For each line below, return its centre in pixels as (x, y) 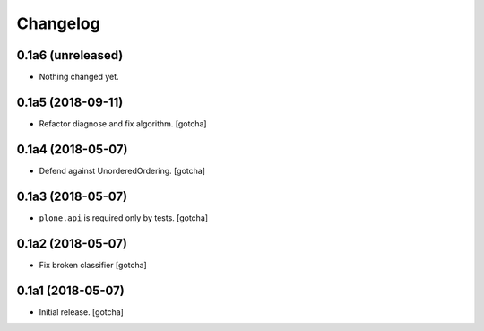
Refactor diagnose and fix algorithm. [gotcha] (123, 123)
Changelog (58, 23)
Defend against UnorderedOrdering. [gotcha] (122, 170)
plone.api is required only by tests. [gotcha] (124, 218)
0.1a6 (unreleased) (70, 55)
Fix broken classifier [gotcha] (93, 265)
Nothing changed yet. (79, 77)
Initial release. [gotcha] (82, 312)
